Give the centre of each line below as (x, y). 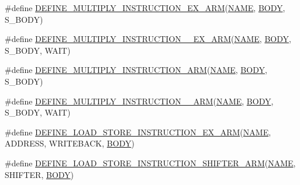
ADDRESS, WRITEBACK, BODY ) (70, 143)
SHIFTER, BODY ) (39, 174)
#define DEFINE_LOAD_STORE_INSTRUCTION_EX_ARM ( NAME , (138, 132)
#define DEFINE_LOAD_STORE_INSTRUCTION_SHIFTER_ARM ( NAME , (150, 163)
